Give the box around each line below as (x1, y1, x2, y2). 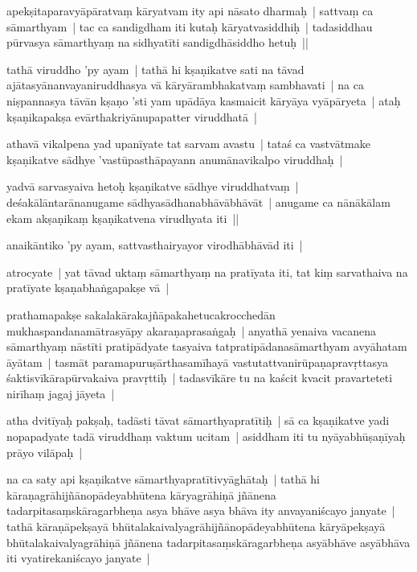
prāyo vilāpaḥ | (6, 443, 83, 460)
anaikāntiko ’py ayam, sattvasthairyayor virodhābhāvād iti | (6, 237, 303, 253)
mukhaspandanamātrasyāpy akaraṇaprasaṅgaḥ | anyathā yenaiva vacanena (6, 322, 377, 339)
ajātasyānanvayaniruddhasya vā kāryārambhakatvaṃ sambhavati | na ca (6, 76, 364, 93)
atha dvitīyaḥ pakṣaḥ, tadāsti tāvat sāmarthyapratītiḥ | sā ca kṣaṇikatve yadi (6, 412, 390, 429)
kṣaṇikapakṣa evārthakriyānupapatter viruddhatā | (6, 108, 257, 125)
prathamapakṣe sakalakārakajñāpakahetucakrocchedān (6, 306, 276, 323)
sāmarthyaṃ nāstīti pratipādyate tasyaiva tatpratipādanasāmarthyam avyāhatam (6, 338, 407, 355)
